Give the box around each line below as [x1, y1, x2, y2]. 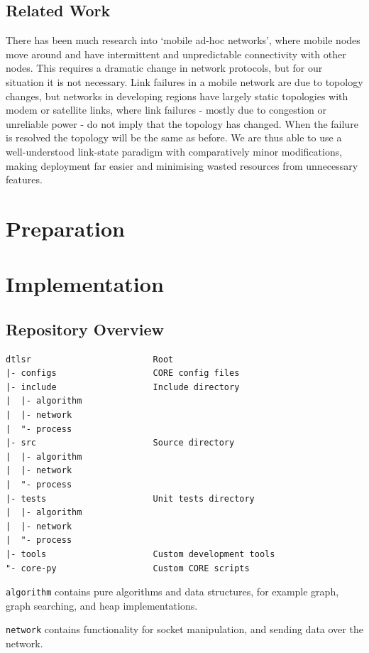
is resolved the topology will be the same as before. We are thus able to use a [6, 130, 342, 145]
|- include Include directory [6, 382, 240, 392]
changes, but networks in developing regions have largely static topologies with [6, 88, 348, 103]
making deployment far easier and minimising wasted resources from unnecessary [6, 158, 358, 173]
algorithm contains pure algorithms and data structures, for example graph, [6, 584, 339, 599]
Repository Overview [6, 318, 164, 340]
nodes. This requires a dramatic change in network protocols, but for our [6, 60, 323, 75]
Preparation [6, 213, 125, 242]
